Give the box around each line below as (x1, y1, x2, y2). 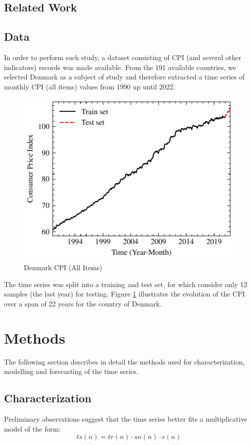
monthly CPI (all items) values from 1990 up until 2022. (4, 81, 175, 91)
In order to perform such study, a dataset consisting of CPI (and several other (4, 52, 242, 62)
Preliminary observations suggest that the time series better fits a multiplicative (4, 413, 248, 424)
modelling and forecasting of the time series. (4, 366, 138, 376)
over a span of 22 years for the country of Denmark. (4, 298, 162, 308)
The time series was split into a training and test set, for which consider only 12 (4, 279, 248, 289)
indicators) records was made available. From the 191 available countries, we (4, 62, 236, 72)
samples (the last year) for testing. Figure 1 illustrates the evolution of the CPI (4, 289, 245, 299)
